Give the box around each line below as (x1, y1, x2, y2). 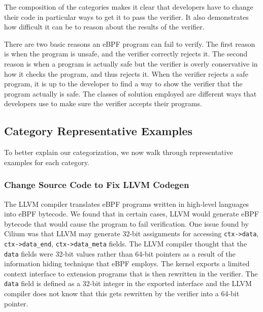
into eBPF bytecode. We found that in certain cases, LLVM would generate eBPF (4, 208, 259, 219)
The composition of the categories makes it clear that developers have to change (4, 2, 253, 12)
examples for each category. (4, 157, 89, 167)
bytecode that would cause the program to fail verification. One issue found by (4, 218, 249, 229)
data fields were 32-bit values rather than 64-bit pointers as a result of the (4, 248, 236, 259)
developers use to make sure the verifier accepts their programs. (4, 98, 202, 109)
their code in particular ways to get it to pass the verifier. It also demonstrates (4, 11, 249, 22)
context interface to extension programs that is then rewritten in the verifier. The (4, 268, 258, 278)
